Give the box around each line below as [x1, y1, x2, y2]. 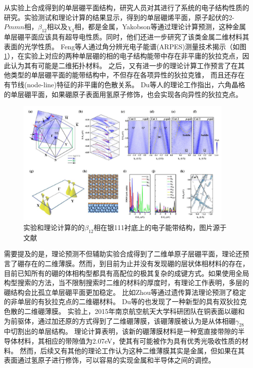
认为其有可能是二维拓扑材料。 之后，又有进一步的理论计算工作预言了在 [10, 60, 238, 70]
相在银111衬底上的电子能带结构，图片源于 [93, 222, 227, 232]
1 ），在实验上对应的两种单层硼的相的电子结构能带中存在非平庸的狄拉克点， [4, 51, 242, 61]
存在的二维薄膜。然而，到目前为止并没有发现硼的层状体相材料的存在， [24, 258, 249, 269]
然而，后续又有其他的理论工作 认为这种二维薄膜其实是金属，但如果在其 [19, 345, 245, 355]
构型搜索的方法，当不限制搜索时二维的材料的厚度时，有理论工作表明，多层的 [4, 277, 249, 288]
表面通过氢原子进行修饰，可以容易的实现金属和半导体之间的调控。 [4, 355, 215, 365]
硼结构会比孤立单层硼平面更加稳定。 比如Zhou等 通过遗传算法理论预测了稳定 [4, 287, 246, 297]
